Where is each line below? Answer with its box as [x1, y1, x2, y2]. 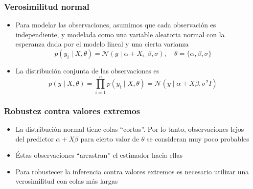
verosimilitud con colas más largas [15, 176, 118, 186]
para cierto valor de [80, 133, 139, 143]
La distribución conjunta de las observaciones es [15, 66, 160, 75]
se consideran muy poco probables [147, 133, 249, 143]
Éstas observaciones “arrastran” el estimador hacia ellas [15, 150, 183, 160]
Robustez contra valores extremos [4, 104, 140, 117]
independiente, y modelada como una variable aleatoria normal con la [15, 29, 225, 39]
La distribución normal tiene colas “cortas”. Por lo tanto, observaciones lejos [15, 123, 244, 134]
